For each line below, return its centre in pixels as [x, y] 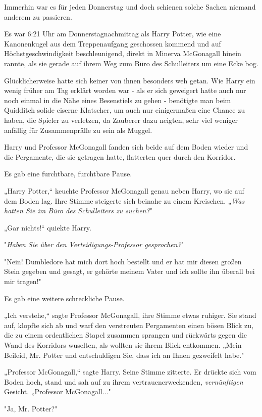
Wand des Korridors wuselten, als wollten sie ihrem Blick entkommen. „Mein [123, 345]
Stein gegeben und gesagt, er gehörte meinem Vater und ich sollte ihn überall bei [129, 271]
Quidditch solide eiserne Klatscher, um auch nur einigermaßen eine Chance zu [125, 110]
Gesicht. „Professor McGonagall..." [58, 391]
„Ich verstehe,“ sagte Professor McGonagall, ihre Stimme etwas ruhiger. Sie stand [130, 315]
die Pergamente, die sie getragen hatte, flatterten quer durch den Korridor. [120, 156]
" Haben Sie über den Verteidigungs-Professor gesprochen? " [94, 244]
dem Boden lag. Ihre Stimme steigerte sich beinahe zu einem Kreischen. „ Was [124, 200]
